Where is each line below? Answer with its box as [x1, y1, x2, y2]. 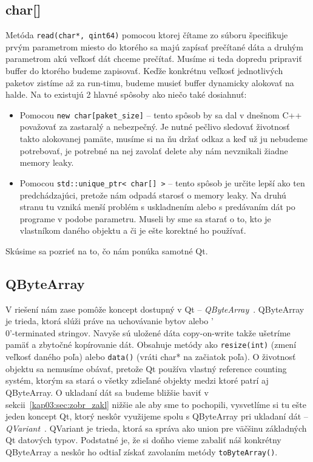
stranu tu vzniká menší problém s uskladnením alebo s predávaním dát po [19, 200, 295, 213]
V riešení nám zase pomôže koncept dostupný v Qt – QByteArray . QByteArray [5, 302, 305, 315]
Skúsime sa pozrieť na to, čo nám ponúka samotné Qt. [5, 244, 208, 257]
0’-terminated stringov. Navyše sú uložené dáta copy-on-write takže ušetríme [5, 326, 291, 339]
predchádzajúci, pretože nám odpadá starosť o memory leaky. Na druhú [19, 188, 286, 201]
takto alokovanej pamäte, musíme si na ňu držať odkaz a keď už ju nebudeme [19, 132, 308, 145]
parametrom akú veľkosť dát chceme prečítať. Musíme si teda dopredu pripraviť [5, 52, 302, 65]
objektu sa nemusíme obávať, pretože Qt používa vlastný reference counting [5, 362, 287, 375]
